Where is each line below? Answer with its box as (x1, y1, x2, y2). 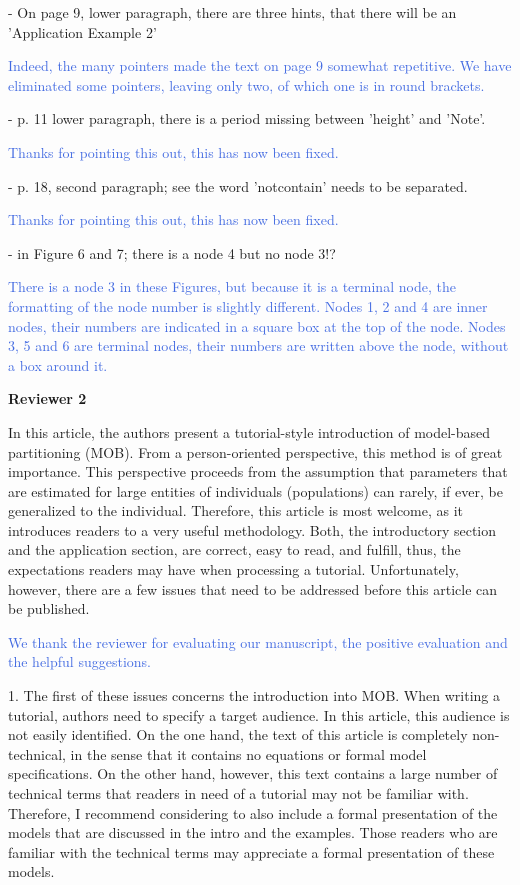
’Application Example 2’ (8, 21, 157, 42)
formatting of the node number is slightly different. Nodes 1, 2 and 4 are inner (8, 295, 488, 316)
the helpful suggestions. (8, 651, 151, 672)
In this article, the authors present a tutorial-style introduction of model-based (8, 421, 491, 442)
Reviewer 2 (8, 388, 87, 409)
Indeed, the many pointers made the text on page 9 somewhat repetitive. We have (8, 55, 512, 76)
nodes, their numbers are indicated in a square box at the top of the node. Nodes (8, 315, 506, 336)
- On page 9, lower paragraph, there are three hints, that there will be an (8, 2, 457, 22)
